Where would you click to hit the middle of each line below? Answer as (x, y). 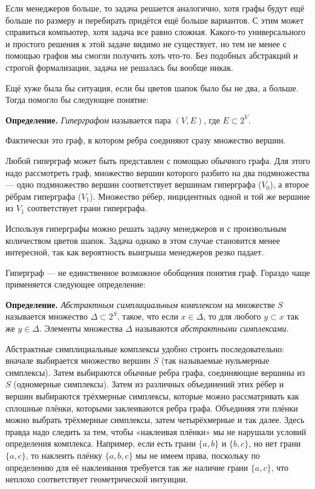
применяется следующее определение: (76, 284)
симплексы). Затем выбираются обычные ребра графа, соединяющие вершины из (155, 372)
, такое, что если (148, 316)
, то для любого (232, 316)
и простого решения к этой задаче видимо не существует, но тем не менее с (146, 43)
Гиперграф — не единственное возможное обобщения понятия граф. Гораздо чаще (158, 272)
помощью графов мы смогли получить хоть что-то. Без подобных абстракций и (152, 55)
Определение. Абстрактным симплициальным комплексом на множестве (140, 304)
